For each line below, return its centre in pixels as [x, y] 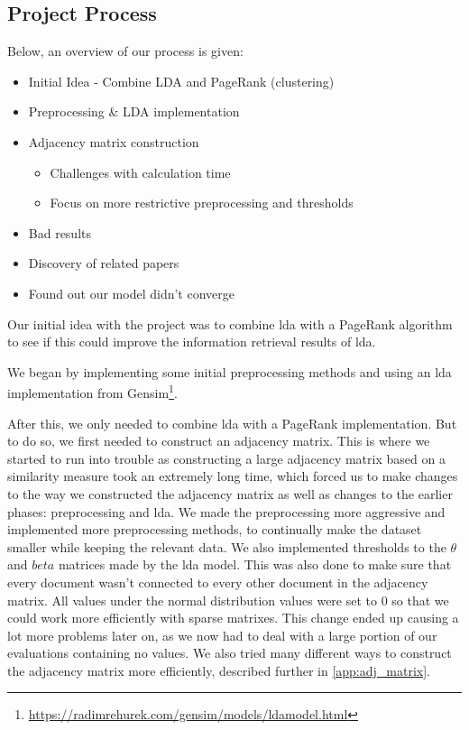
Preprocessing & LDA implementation [134, 111]
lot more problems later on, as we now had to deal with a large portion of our [222, 635]
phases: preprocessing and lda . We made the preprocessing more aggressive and [226, 511]
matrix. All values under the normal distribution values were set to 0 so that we [228, 600]
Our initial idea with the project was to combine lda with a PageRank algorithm [230, 323]
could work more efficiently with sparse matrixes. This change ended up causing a [233, 618]
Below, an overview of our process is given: [125, 51]
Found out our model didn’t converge [131, 293]
